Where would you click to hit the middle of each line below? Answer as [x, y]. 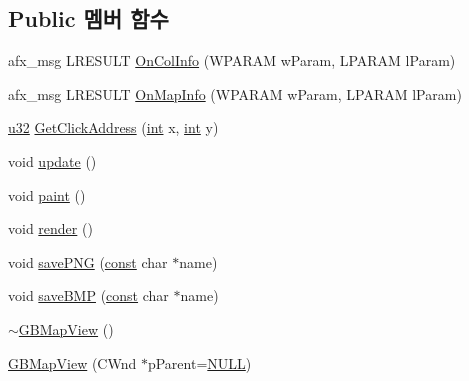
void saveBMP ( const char [88, 295]
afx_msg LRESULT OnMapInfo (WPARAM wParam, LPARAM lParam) [235, 93]
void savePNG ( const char [88, 261]
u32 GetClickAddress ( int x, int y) [113, 127]
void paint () [47, 194]
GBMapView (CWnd [72, 362]
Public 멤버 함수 [88, 18]
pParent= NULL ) [199, 362]
